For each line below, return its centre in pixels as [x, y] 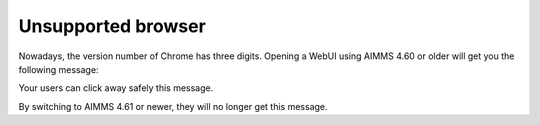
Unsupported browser [112, 26]
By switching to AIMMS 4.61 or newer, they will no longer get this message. [173, 106]
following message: [58, 69]
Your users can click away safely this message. [116, 88]
